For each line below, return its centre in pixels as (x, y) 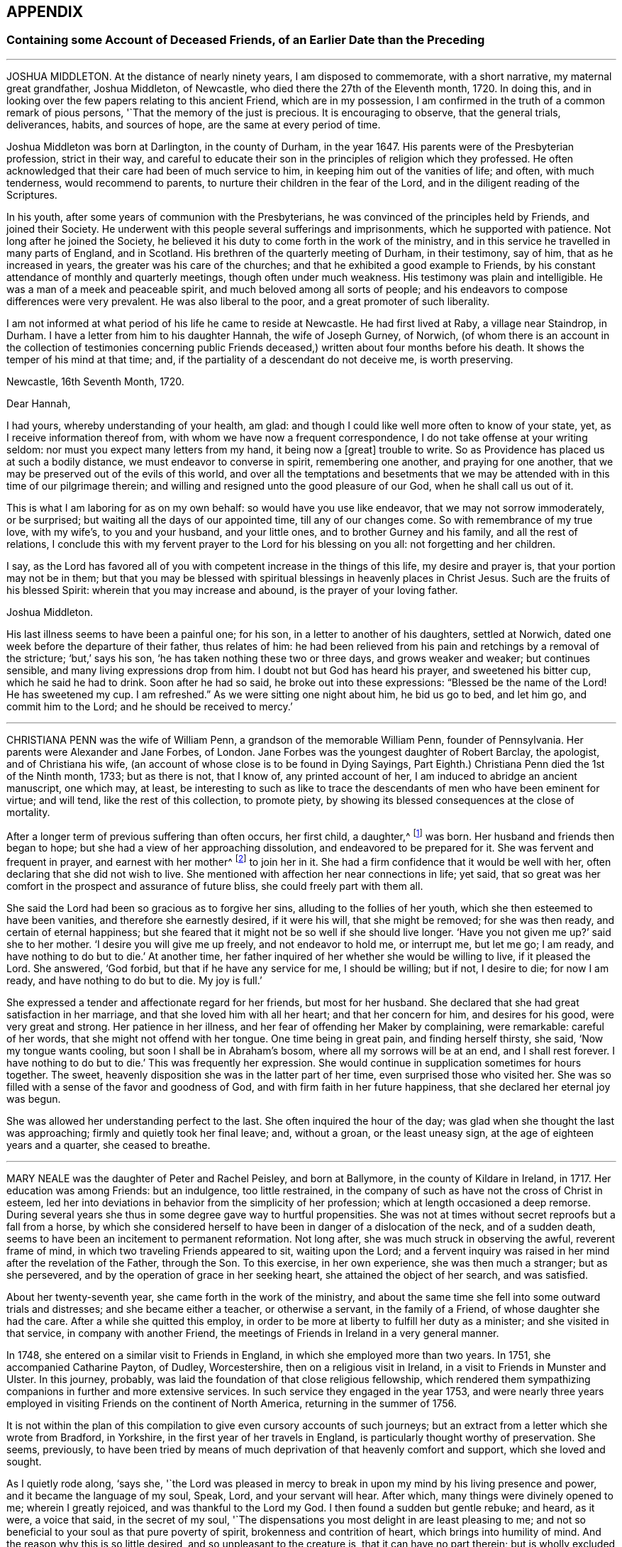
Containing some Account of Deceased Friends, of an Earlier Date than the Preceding (246, 40)
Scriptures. (32, 194)
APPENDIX (45, 12)
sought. (24, 1462)
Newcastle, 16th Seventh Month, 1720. (95, 381)
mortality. (28, 812)
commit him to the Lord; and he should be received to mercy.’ (150, 706)
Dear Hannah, (39, 403)
